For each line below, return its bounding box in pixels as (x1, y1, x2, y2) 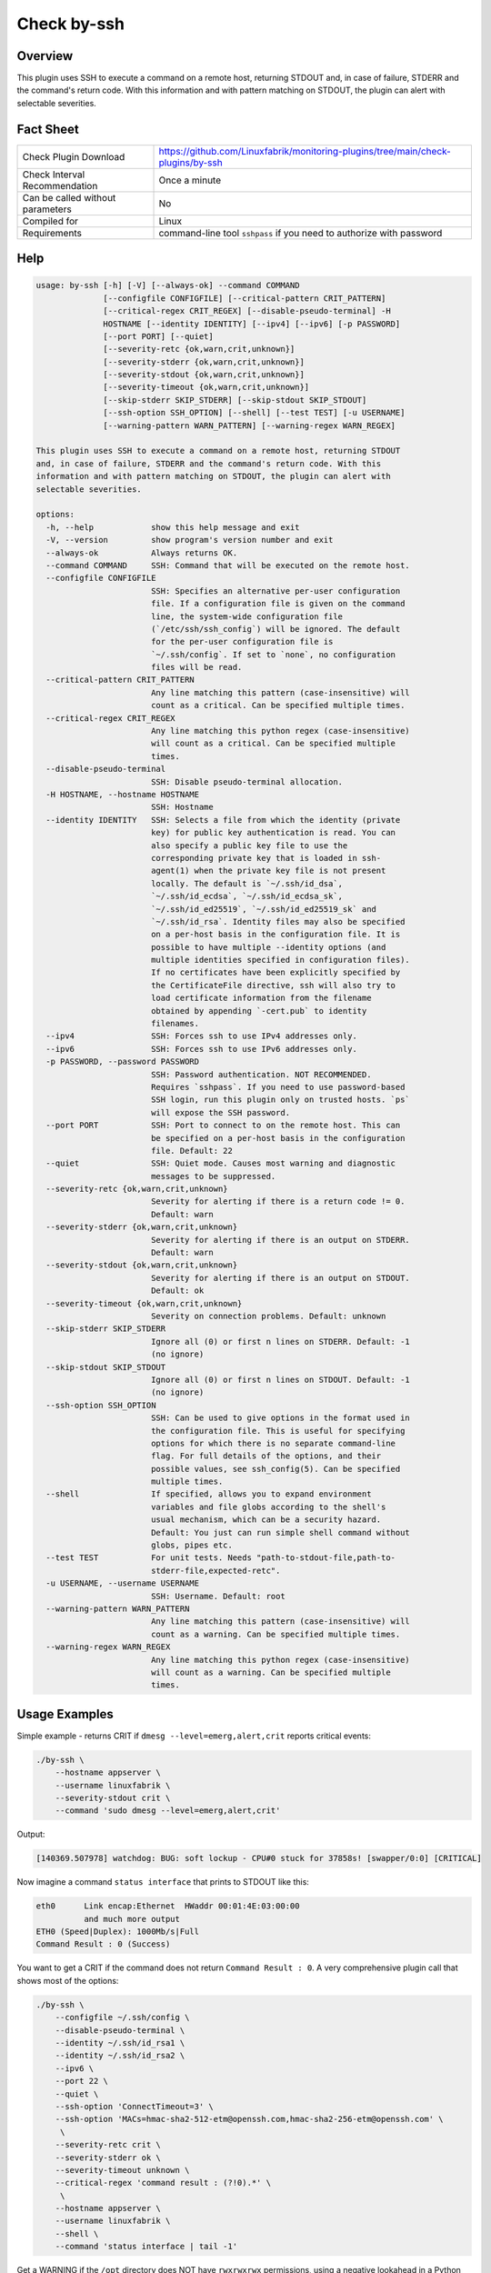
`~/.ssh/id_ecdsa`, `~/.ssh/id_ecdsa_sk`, (150, 891, 344, 902)
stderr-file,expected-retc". (150, 1565, 281, 1576)
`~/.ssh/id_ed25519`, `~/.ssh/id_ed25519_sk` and (150, 904, 377, 914)
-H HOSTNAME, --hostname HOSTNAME (45, 789, 200, 799)
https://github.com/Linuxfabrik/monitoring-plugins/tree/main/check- (158, 145, 452, 157)
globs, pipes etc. (150, 1540, 234, 1550)
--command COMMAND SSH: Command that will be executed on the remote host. (45, 560, 411, 570)
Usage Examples (16, 1706, 114, 1722)
